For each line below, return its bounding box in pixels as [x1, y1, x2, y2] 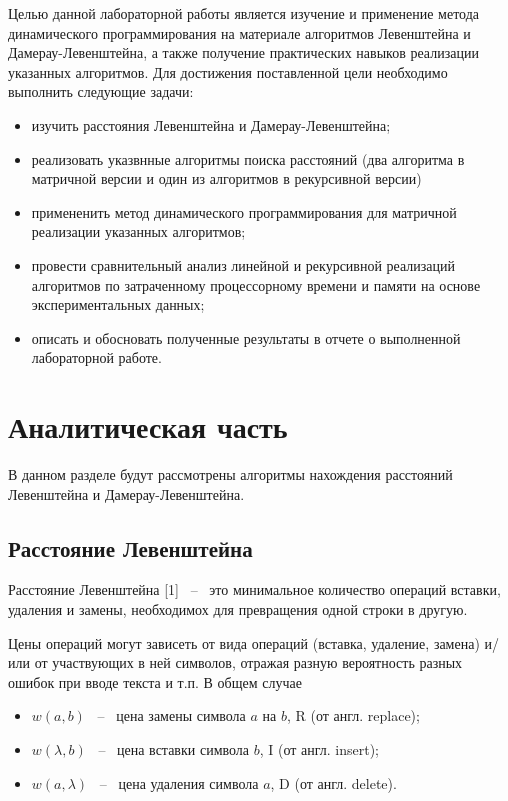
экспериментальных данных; [31, 294, 205, 315]
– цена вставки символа [98, 738, 250, 759]
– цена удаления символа [99, 772, 259, 793]
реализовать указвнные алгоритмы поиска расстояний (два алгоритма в [31, 148, 465, 169]
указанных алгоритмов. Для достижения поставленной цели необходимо [8, 61, 448, 82]
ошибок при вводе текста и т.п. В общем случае [8, 671, 302, 692]
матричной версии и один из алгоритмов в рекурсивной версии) [31, 168, 422, 189]
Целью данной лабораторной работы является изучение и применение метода [8, 3, 480, 23]
